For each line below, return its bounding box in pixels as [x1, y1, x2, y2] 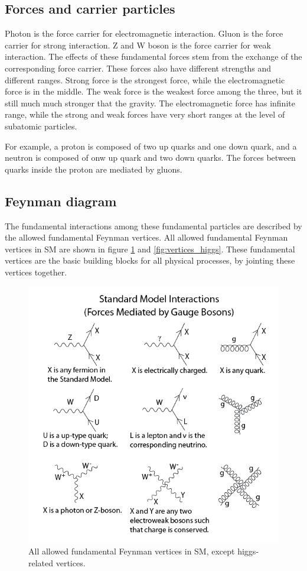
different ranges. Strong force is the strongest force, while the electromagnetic [5, 73, 285, 86]
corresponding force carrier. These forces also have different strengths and [5, 61, 272, 74]
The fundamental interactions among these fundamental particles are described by [5, 219, 302, 232]
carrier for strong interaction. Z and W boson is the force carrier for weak [5, 38, 271, 51]
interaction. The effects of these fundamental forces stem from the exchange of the [5, 50, 302, 63]
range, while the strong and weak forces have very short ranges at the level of [5, 108, 285, 121]
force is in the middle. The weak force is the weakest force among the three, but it [5, 85, 302, 98]
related [28, 556, 54, 569]
